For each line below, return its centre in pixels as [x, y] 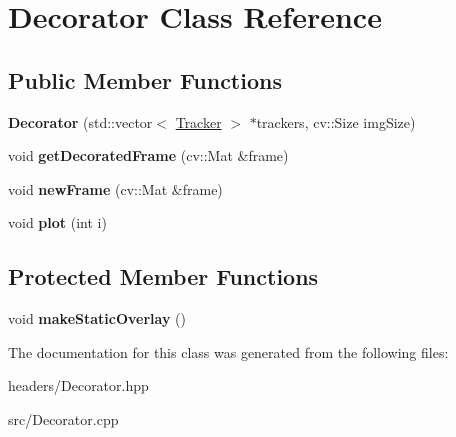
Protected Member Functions [163, 276]
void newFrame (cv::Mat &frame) [115, 188]
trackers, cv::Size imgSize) [336, 121]
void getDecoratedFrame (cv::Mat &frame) [148, 155]
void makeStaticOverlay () [97, 318]
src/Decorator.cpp [63, 418]
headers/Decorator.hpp [78, 385]
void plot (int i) [57, 222]
